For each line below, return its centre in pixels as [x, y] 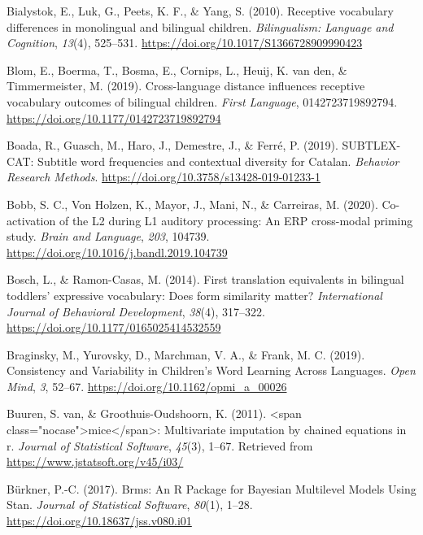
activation [31, 220]
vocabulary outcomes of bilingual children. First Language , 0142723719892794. [202, 101]
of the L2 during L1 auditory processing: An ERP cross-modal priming [236, 220]
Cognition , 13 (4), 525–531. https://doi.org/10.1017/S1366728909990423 [185, 43]
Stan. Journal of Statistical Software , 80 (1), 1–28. [130, 505]
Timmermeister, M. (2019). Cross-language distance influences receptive [186, 86]
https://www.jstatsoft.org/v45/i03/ [95, 461]
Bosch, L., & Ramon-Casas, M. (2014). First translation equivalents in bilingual [205, 279]
